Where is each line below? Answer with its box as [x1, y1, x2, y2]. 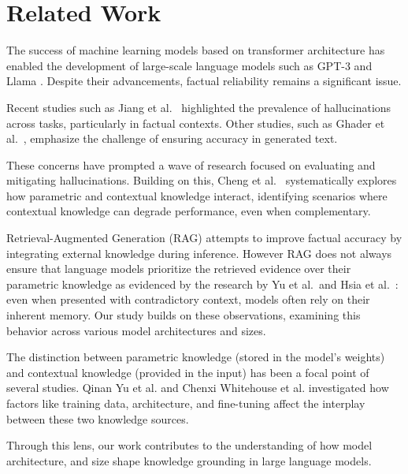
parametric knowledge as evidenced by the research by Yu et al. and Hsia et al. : [6, 275, 399, 292]
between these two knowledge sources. [6, 410, 189, 427]
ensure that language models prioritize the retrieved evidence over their [6, 260, 351, 277]
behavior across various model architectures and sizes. [6, 322, 266, 338]
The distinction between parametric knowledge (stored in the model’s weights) [6, 349, 385, 365]
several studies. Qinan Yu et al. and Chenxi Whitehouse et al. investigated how [6, 379, 389, 396]
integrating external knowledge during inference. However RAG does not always [6, 244, 392, 261]
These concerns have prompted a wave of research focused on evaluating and [6, 156, 376, 173]
